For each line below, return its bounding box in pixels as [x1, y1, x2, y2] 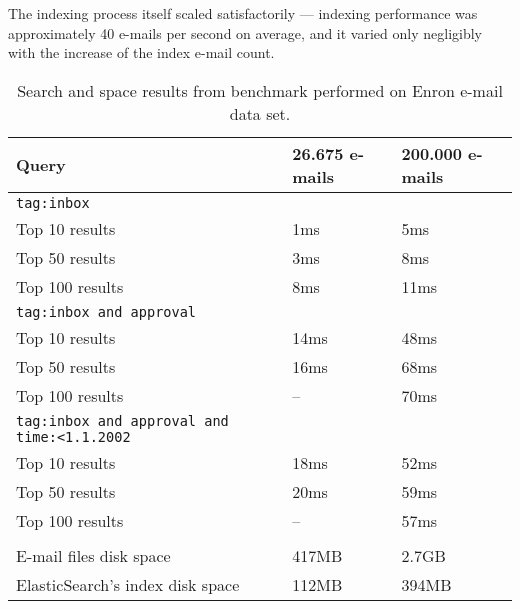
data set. [229, 101, 291, 125]
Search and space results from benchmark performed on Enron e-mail [17, 78, 503, 102]
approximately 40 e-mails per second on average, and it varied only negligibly [8, 22, 482, 43]
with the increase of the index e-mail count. [8, 42, 275, 63]
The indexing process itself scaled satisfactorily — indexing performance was [8, 3, 478, 23]
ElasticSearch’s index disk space [16, 572, 240, 596]
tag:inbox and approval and [16, 412, 229, 429]
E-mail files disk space [16, 543, 171, 567]
